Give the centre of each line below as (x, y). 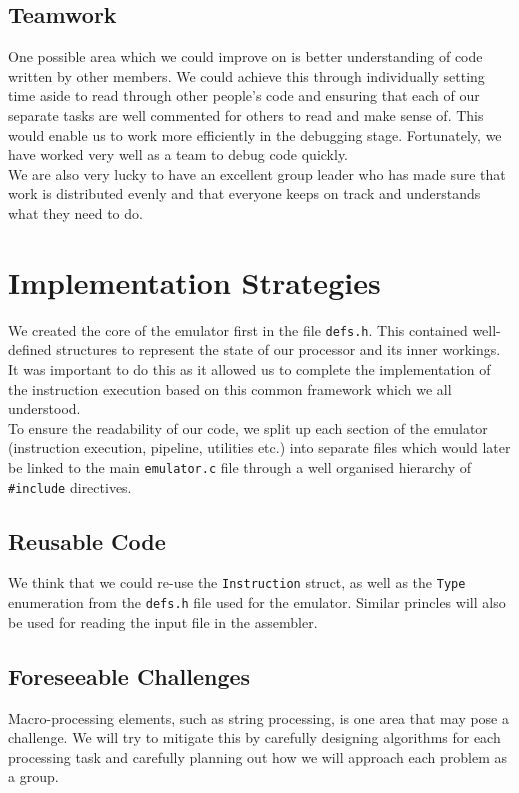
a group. (33, 776)
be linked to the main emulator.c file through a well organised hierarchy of (240, 466)
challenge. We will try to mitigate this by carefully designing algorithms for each (254, 737)
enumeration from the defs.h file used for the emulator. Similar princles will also (257, 602)
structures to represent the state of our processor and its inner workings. (278, 349)
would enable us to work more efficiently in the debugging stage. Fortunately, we (255, 134)
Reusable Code (87, 540)
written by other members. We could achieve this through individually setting (246, 75)
